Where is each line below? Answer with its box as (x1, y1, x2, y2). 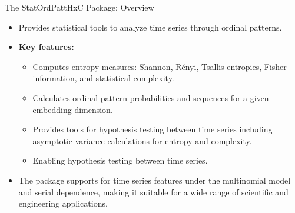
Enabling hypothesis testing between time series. (32, 154, 208, 167)
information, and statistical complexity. (32, 72, 174, 84)
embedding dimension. (32, 103, 113, 115)
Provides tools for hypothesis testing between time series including (32, 123, 273, 135)
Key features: (18, 41, 74, 53)
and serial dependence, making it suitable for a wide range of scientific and (18, 185, 289, 198)
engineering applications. (18, 197, 108, 209)
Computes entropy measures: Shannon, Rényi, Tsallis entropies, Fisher (32, 60, 287, 72)
